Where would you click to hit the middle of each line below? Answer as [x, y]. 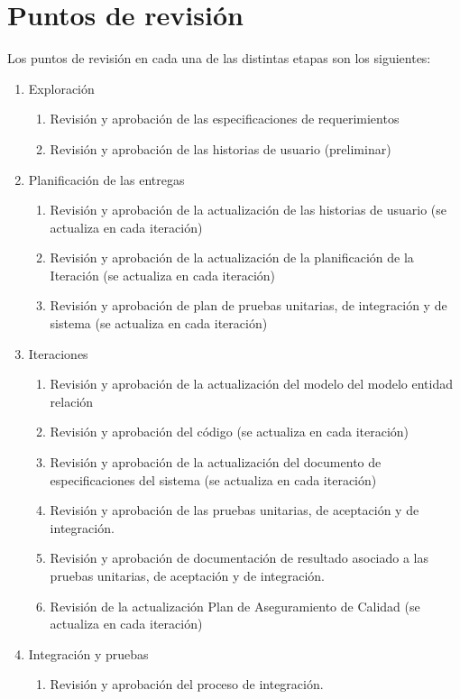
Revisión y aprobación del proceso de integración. [187, 684]
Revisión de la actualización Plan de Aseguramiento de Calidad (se [235, 606]
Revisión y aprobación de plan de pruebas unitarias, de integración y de [248, 305]
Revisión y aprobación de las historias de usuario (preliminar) [221, 148]
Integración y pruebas [88, 653]
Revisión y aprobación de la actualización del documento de [216, 462]
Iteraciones [58, 353]
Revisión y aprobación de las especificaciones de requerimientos [225, 119]
